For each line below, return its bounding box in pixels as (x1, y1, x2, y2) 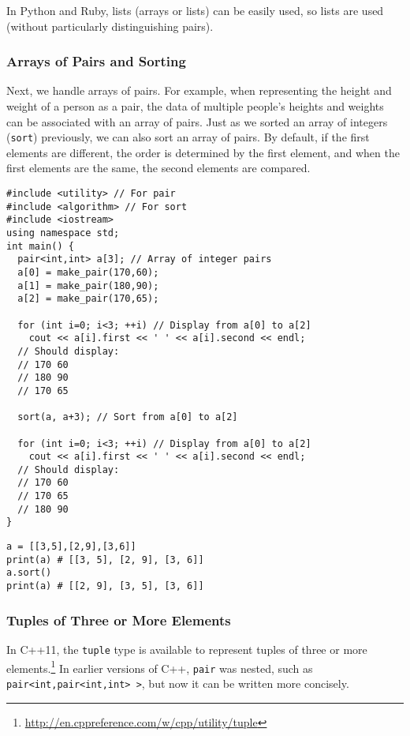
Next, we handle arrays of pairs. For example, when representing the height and (6, 82, 392, 99)
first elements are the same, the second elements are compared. (6, 160, 311, 176)
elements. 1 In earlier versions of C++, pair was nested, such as (6, 657, 313, 676)
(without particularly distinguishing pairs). (6, 17, 214, 34)
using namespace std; (6, 227, 120, 238)
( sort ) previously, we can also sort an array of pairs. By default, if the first (6, 129, 370, 145)
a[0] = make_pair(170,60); (17, 266, 159, 278)
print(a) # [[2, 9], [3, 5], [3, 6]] (6, 580, 204, 592)
